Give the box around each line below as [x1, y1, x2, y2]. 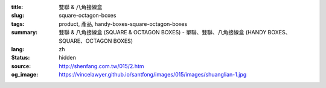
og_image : [11, 71, 39, 78]
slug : [11, 12, 24, 19]
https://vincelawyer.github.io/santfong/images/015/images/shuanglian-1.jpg [59, 71, 247, 78]
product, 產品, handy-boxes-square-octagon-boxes [59, 20, 188, 27]
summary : [11, 29, 38, 36]
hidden [59, 54, 77, 61]
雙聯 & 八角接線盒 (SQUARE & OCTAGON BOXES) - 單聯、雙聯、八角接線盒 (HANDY [59, 29, 267, 36]
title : [11, 4, 24, 10]
